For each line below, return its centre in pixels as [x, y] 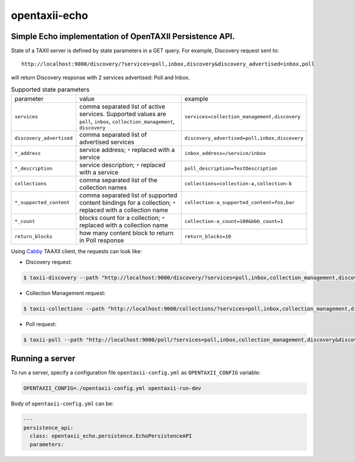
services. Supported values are [123, 114]
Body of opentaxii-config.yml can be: [62, 404]
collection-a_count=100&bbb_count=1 [234, 222]
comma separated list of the [118, 180]
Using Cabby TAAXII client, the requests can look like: [76, 251]
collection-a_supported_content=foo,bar [240, 203]
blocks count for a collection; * [122, 218]
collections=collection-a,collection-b [238, 184]
